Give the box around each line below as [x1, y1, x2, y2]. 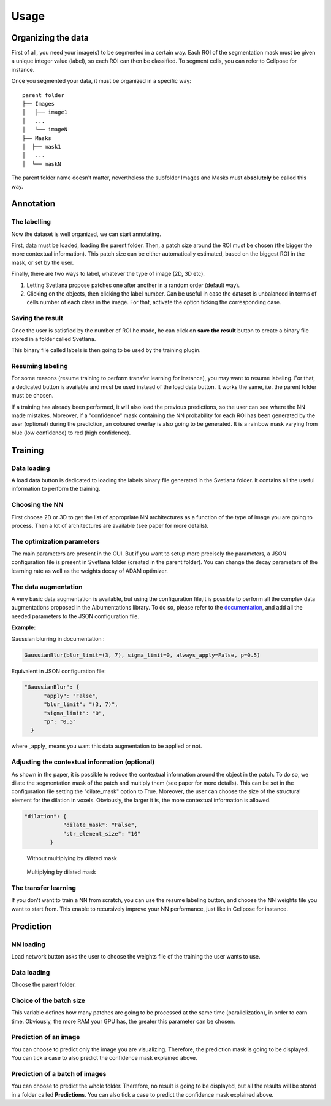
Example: [11, 624, 36, 631]
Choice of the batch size [11, 996, 86, 1005]
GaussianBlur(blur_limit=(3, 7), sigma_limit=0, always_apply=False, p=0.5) [24, 651, 261, 659]
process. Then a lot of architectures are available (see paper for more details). [11, 522, 208, 529]
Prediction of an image [11, 1033, 80, 1041]
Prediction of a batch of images [11, 1069, 107, 1078]
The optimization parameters [11, 537, 101, 546]
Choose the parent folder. [11, 981, 77, 989]
